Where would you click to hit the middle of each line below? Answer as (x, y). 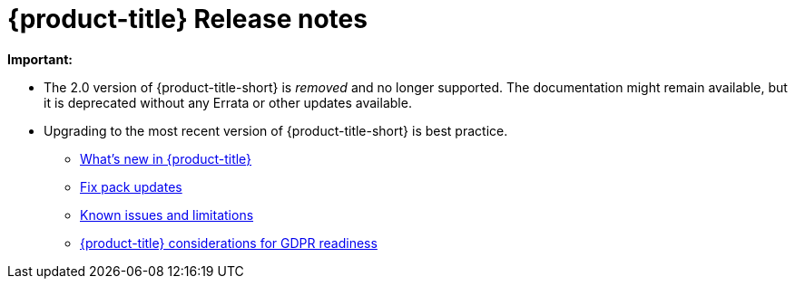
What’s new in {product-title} (166, 158)
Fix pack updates (131, 186)
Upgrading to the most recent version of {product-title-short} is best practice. (276, 130)
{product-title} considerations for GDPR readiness (229, 243)
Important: (40, 59)
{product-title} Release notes (187, 19)
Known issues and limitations (167, 214)
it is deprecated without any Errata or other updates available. (228, 102)
